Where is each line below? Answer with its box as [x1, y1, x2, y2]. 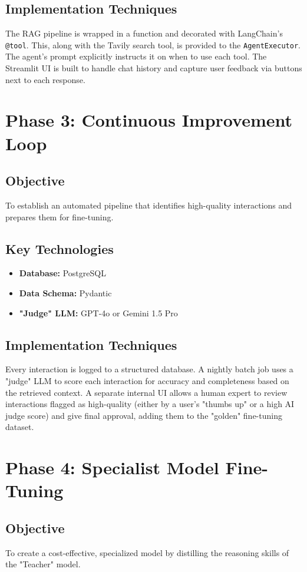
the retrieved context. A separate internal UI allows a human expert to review [5, 386, 288, 398]
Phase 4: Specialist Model [5, 455, 219, 480]
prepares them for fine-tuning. [5, 210, 114, 223]
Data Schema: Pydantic [19, 286, 112, 299]
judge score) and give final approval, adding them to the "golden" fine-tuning [5, 409, 282, 421]
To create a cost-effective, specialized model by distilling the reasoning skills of [5, 546, 289, 558]
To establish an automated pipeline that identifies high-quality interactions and [5, 199, 292, 211]
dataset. [5, 421, 34, 433]
